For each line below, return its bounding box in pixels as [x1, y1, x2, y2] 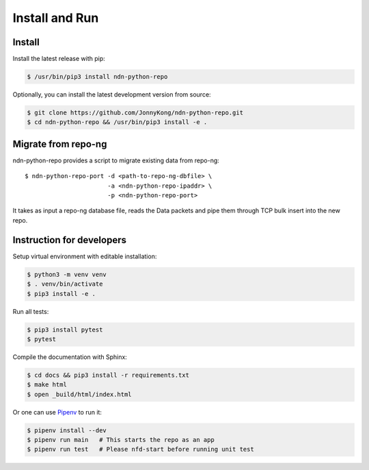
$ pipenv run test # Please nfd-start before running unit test [27, 445, 254, 454]
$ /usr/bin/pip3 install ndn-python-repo [27, 73, 168, 81]
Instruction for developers [12, 234, 126, 246]
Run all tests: [12, 307, 49, 315]
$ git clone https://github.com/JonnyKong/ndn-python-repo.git [27, 109, 244, 116]
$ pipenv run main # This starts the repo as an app [27, 436, 215, 443]
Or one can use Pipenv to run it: [12, 408, 102, 416]
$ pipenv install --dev [27, 426, 107, 434]
